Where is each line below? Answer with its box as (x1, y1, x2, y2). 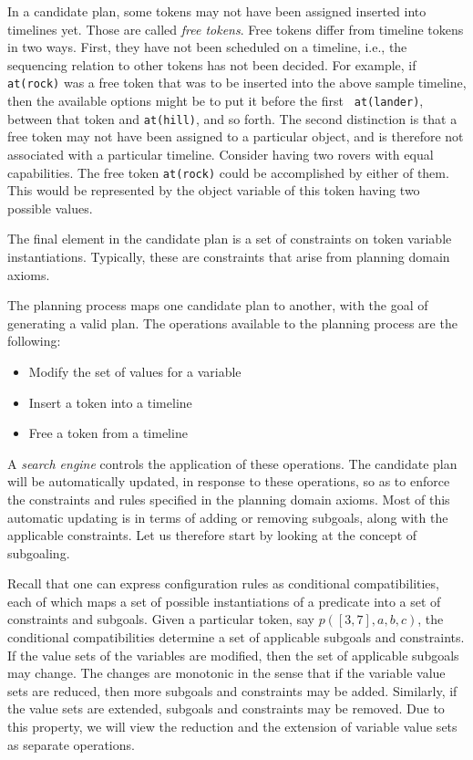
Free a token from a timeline (28, 423, 188, 442)
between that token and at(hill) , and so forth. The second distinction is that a (7, 109, 458, 128)
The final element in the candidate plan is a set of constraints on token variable (7, 229, 452, 248)
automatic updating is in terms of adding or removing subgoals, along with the (7, 507, 448, 526)
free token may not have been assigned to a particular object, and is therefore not (7, 127, 464, 146)
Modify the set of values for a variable (28, 361, 242, 380)
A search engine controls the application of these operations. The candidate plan (7, 453, 458, 473)
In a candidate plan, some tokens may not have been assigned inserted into (7, 2, 427, 20)
